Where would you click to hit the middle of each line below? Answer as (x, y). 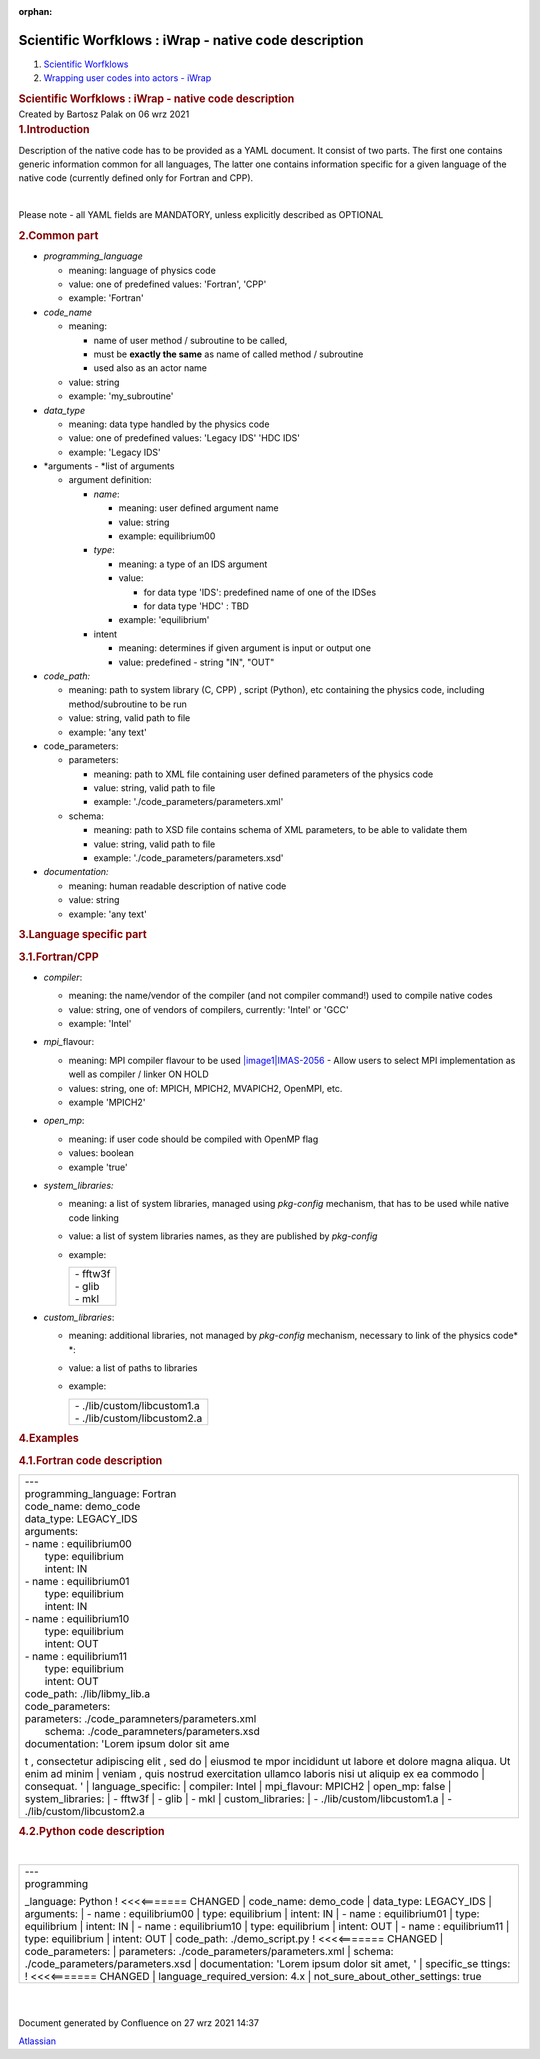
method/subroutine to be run (127, 704)
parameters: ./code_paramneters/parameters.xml (140, 1718)
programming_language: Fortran (100, 1493)
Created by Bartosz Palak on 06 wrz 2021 (104, 114)
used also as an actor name (150, 368)
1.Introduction (54, 130)
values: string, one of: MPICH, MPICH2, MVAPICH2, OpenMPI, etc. (205, 1088)
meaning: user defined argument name (198, 508)
